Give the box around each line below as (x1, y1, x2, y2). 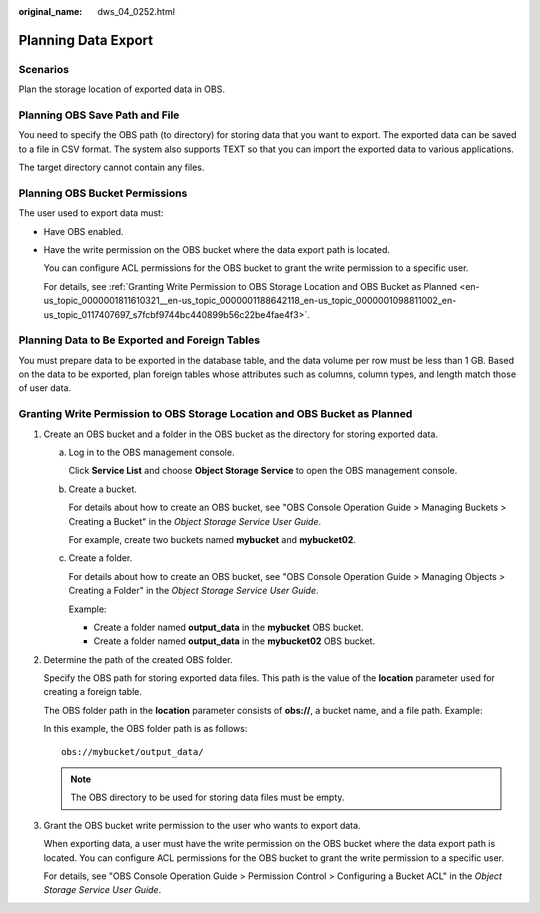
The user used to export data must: (18, 207, 164, 219)
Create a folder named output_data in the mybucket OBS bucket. (93, 621, 364, 633)
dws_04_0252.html (97, 6, 175, 17)
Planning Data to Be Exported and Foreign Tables (18, 333, 260, 347)
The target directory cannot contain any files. (18, 161, 205, 174)
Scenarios (18, 62, 70, 76)
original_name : (18, 6, 83, 17)
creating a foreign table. (43, 686, 142, 698)
